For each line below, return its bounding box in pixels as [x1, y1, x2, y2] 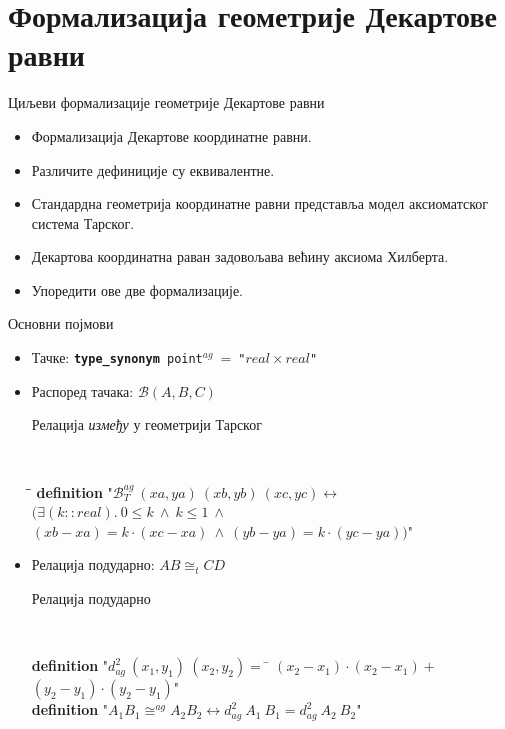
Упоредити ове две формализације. [31, 279, 243, 300]
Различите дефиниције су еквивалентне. [31, 159, 275, 180]
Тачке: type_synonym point [31, 347, 203, 368]
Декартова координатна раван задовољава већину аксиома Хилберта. [31, 246, 449, 267]
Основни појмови [8, 313, 114, 334]
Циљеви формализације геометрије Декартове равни [8, 92, 325, 113]
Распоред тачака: [31, 380, 134, 401]
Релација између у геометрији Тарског [31, 414, 262, 435]
